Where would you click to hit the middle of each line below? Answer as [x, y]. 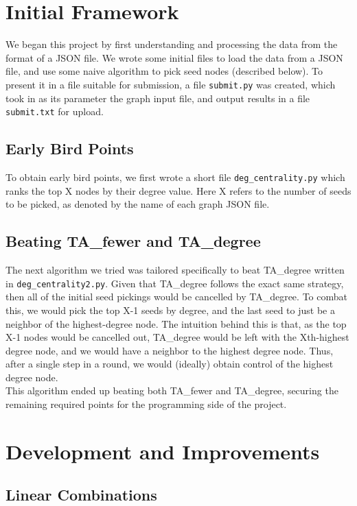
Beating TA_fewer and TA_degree [133, 241]
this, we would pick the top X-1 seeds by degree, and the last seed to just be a [170, 310]
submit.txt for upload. [55, 111]
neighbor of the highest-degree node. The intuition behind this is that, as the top [176, 323]
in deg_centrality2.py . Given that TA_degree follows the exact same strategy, [175, 283]
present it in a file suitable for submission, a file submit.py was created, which [171, 84]
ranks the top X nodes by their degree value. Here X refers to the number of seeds [178, 190]
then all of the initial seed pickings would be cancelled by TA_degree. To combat [176, 297]
